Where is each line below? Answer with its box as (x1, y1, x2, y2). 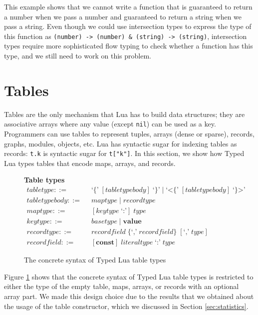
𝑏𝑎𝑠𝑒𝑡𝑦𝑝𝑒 (91, 218, 117, 225)
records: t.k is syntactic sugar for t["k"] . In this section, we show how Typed (4, 148, 245, 158)
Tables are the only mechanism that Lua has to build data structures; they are (4, 108, 245, 119)
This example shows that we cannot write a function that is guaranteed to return (4, 1, 253, 11)
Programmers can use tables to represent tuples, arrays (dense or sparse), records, (4, 128, 255, 138)
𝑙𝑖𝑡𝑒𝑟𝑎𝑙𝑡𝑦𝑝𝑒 (121, 239, 153, 246)
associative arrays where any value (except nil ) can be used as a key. (4, 118, 216, 129)
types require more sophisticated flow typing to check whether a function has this (4, 40, 253, 51)
